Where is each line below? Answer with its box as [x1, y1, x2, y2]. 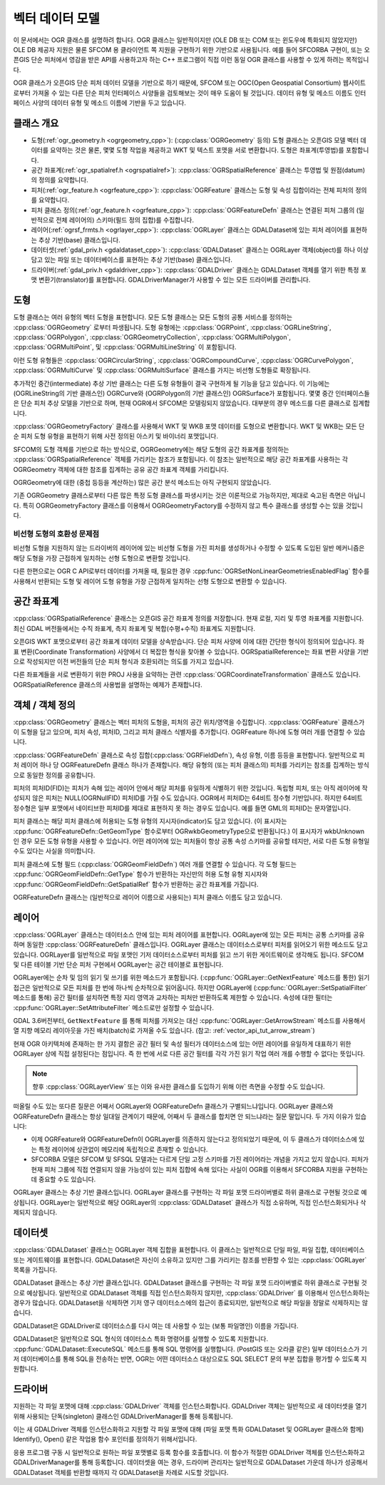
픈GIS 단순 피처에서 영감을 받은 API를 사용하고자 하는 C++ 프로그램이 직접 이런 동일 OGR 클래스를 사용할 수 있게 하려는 [13, 56, 345, 64]
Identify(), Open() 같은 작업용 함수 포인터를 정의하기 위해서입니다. [13, 1435, 197, 1444]
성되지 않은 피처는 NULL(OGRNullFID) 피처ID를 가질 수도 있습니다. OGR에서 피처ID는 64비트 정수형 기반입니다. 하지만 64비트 [13, 793, 363, 802]
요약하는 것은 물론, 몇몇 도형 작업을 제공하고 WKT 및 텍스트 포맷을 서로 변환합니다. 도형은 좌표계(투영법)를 [50, 146, 345, 155]
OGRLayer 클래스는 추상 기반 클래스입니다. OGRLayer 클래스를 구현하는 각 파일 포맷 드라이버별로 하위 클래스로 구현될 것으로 [13, 1188, 360, 1197]
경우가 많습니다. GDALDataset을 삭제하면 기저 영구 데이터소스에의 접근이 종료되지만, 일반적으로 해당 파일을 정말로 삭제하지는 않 [13, 1298, 369, 1307]
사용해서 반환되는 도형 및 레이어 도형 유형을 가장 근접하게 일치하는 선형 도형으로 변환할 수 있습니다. [13, 577, 287, 585]
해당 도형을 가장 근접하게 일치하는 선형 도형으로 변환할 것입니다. [13, 553, 190, 562]
